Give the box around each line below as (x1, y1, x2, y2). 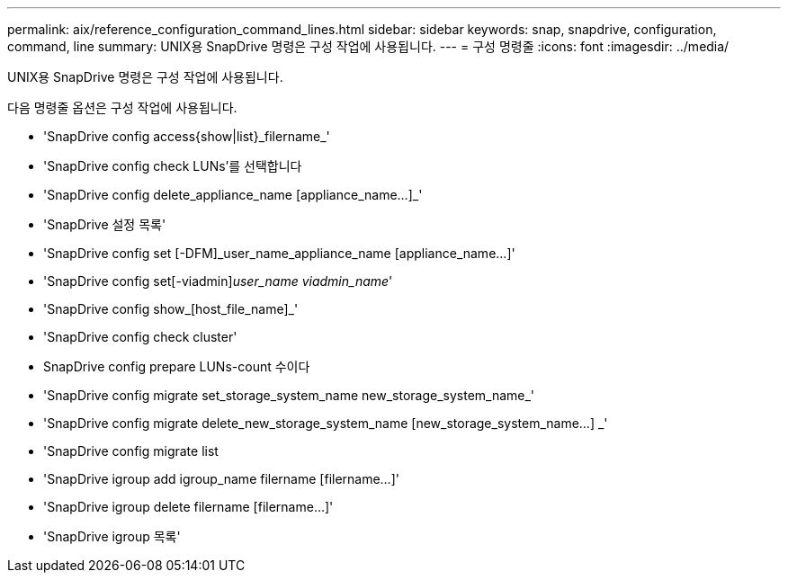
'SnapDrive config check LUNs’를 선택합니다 (43, 158, 302, 174)
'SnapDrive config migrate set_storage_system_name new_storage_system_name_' (43, 388, 535, 403)
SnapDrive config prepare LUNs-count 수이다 (43, 359, 310, 374)
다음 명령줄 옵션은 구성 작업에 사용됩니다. (7, 100, 237, 115)
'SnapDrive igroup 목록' (43, 529, 181, 544)
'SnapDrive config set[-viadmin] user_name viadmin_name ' (43, 273, 393, 289)
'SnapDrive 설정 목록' (43, 217, 166, 232)
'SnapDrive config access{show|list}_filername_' (43, 129, 330, 144)
